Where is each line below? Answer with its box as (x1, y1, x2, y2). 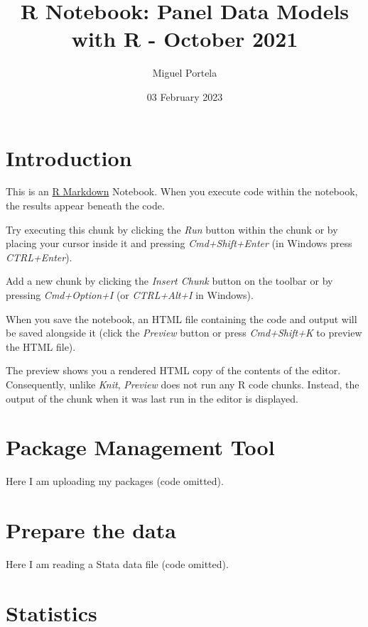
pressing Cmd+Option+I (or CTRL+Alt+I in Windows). (6, 288, 254, 302)
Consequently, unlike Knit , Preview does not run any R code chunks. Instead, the (6, 376, 359, 391)
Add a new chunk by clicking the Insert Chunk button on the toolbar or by (6, 273, 333, 288)
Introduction (6, 143, 132, 172)
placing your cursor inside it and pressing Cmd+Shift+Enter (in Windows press (6, 236, 352, 251)
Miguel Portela (152, 65, 217, 80)
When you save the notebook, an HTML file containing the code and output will (6, 311, 357, 326)
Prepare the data (6, 516, 176, 545)
